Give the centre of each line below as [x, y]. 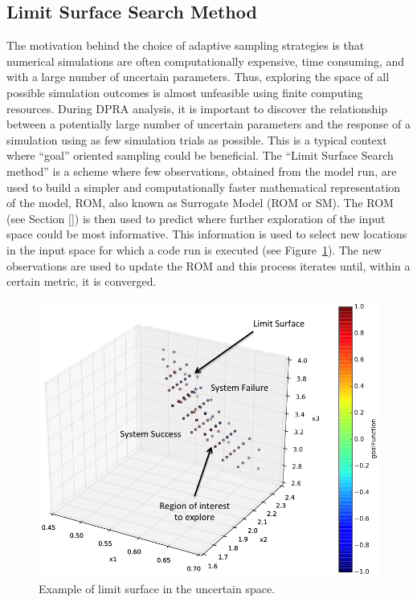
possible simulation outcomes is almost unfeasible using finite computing [185, 92]
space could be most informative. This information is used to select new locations [207, 234]
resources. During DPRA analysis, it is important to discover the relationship [197, 108]
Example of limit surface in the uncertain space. [157, 589]
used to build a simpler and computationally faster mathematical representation [204, 187]
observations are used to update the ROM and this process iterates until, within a [208, 265]
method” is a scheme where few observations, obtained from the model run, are [202, 171]
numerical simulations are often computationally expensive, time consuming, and [206, 61]
